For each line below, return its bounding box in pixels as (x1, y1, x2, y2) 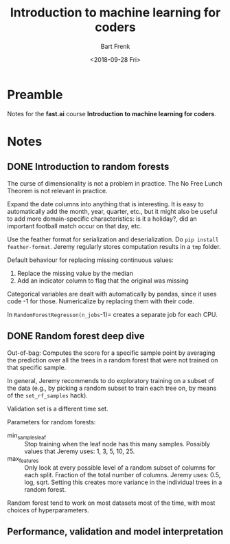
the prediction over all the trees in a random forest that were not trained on (7, 356, 218, 364)
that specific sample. (7, 363, 67, 371)
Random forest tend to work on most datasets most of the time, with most (7, 499, 216, 507)
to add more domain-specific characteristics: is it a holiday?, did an (7, 215, 197, 223)
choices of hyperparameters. (7, 506, 89, 514)
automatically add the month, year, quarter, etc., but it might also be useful (7, 207, 218, 215)
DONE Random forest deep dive (7, 330, 146, 342)
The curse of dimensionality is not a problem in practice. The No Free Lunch (7, 179, 222, 187)
